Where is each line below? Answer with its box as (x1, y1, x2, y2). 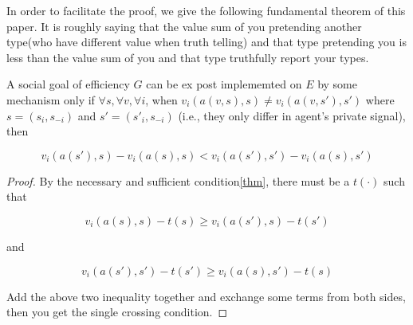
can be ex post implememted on (146, 76, 302, 92)
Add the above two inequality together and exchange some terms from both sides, (6, 288, 406, 304)
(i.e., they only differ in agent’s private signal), (178, 107, 406, 123)
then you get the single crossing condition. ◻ (6, 303, 228, 320)
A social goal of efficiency (6, 76, 130, 92)
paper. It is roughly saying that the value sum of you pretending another (6, 18, 362, 34)
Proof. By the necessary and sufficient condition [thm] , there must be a (6, 172, 350, 189)
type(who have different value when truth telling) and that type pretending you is (6, 33, 407, 50)
